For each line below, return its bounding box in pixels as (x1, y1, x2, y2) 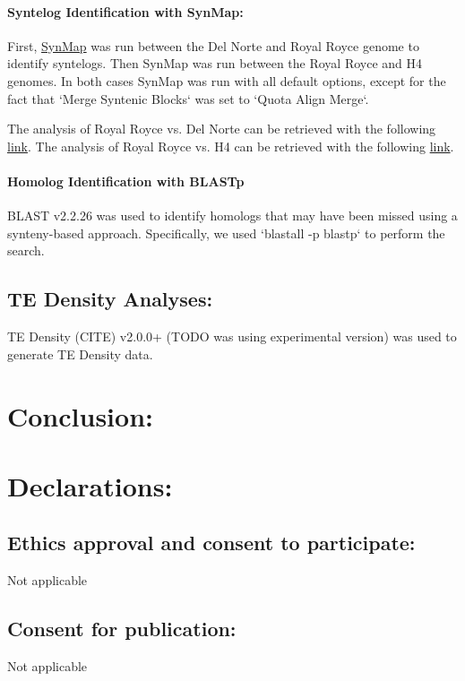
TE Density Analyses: (7, 285, 213, 313)
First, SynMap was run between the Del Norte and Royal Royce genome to (7, 36, 419, 55)
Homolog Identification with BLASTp (7, 171, 245, 190)
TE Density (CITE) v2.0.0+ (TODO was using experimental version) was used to (7, 327, 457, 346)
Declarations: (7, 467, 173, 504)
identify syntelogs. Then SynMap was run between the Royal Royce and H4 (7, 54, 423, 73)
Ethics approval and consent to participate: (7, 529, 416, 556)
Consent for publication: (7, 615, 237, 642)
